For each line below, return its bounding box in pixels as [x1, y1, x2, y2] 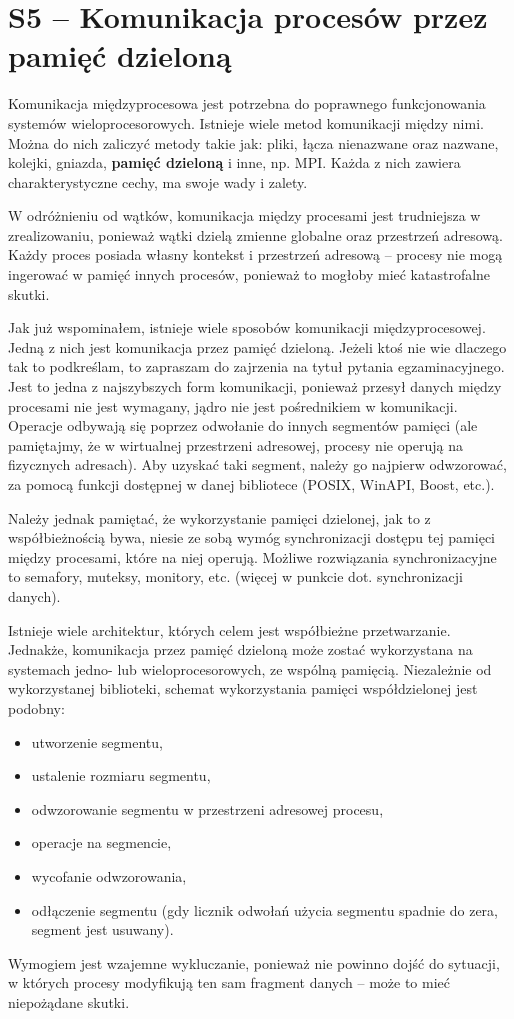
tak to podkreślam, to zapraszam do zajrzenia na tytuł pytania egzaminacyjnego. [8, 356, 505, 377]
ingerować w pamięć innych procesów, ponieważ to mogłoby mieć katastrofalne [8, 264, 491, 285]
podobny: [8, 697, 65, 718]
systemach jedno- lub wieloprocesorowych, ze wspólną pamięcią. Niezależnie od [8, 658, 492, 679]
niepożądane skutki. [8, 991, 130, 1012]
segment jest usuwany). [31, 919, 174, 940]
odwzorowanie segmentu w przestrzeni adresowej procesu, [31, 798, 384, 819]
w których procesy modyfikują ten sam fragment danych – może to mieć [8, 972, 451, 993]
